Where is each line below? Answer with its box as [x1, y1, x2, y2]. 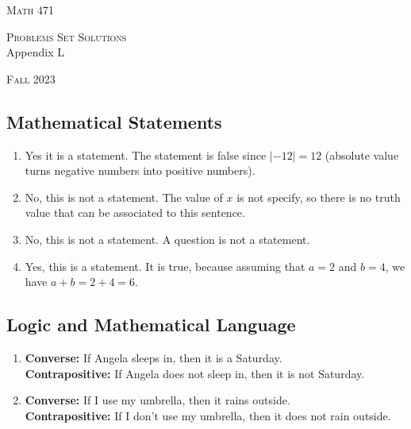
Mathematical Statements [6, 109, 222, 133]
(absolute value [325, 146, 399, 163]
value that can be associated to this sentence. [25, 204, 245, 221]
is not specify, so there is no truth [236, 188, 401, 205]
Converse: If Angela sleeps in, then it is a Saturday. [25, 349, 282, 365]
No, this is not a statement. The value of [25, 188, 223, 205]
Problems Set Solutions [6, 28, 127, 44]
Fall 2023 [6, 70, 56, 87]
